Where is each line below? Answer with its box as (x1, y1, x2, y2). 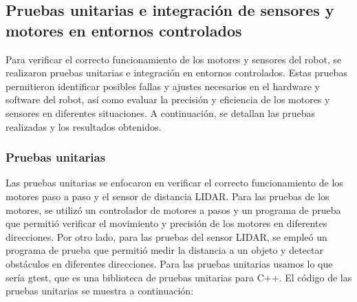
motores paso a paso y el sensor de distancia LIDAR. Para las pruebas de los (6, 188, 329, 203)
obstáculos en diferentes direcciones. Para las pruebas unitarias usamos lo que (6, 256, 333, 270)
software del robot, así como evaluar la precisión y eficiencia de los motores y (6, 92, 330, 107)
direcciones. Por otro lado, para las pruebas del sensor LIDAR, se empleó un (6, 229, 327, 244)
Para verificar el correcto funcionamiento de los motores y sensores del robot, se (6, 52, 342, 66)
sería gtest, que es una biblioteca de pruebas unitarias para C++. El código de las (6, 270, 352, 284)
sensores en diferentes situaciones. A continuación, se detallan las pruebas (6, 105, 315, 120)
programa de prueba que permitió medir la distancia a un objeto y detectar (6, 243, 323, 257)
